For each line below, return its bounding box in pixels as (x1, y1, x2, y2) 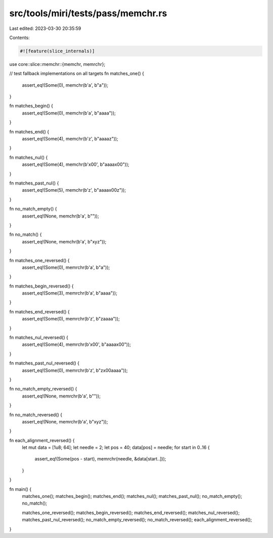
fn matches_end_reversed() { (9, 308, 70, 314)
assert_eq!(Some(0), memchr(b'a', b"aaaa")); (22, 110, 116, 116)
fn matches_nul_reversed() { (9, 335, 68, 341)
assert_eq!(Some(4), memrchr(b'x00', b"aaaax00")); (22, 341, 131, 347)
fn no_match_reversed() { (9, 411, 63, 418)
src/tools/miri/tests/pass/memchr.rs (9, 8, 167, 19)
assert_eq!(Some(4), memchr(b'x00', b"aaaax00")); (22, 161, 129, 167)
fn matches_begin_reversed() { (9, 283, 74, 289)
